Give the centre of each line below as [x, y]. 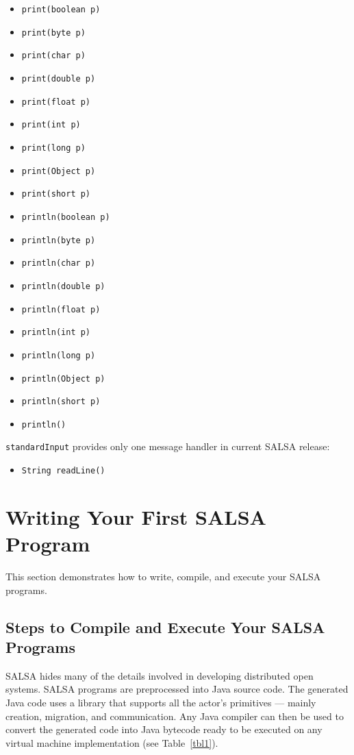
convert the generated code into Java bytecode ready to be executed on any [164, 729]
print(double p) [59, 78]
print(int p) [51, 125]
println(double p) [63, 286]
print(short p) [56, 194]
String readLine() [63, 471]
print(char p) [53, 56]
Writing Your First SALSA [136, 516]
